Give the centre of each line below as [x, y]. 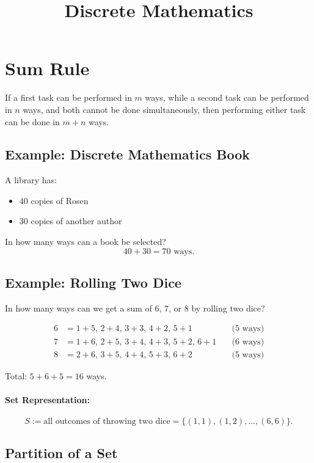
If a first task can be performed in [68, 97]
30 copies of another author [71, 221]
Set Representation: [47, 399]
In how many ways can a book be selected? [86, 242]
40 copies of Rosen [54, 200]
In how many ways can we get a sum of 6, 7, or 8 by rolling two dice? [135, 308]
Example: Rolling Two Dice [93, 283]
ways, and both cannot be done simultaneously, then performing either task [164, 109]
